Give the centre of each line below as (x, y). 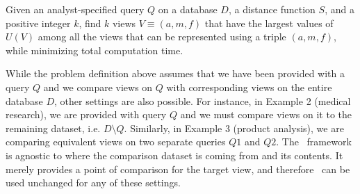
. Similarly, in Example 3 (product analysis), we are (234, 128)
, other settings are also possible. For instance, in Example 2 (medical (203, 100)
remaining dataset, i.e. (53, 128)
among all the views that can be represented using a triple (162, 37)
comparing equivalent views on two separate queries (116, 142)
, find (90, 23)
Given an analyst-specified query (75, 9)
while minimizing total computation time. (95, 50)
